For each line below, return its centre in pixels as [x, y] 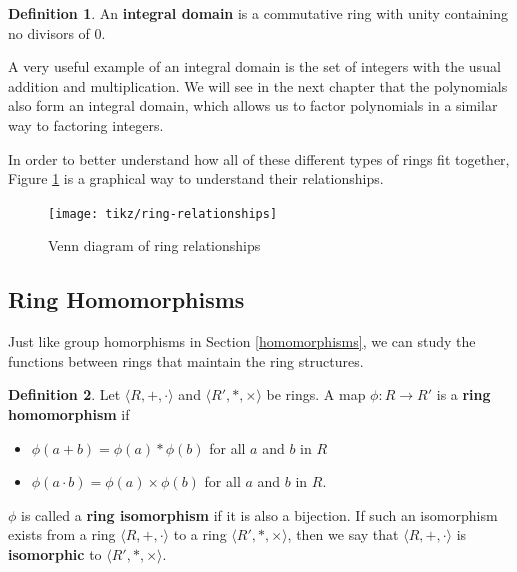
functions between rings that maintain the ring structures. [186, 360]
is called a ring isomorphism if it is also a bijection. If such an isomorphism [259, 514]
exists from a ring [62, 534]
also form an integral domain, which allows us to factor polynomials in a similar [253, 105]
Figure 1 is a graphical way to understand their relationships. [196, 178]
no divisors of [49, 32]
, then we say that [343, 534]
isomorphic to [55, 553]
